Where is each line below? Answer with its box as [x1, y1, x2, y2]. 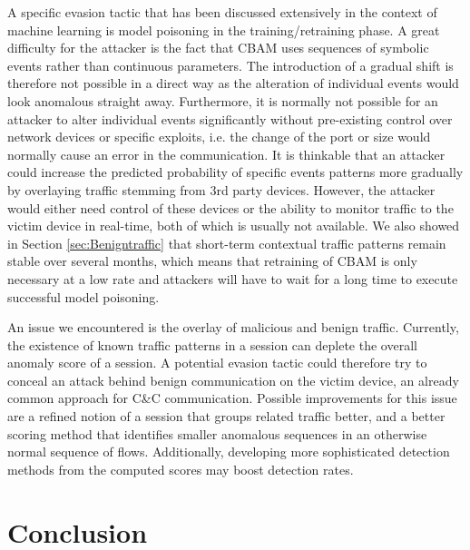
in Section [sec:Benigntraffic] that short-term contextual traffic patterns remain [7, 233, 446, 252]
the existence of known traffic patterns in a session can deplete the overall [7, 335, 417, 354]
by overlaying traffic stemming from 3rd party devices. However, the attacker [7, 180, 436, 199]
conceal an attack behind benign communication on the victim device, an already [7, 370, 459, 389]
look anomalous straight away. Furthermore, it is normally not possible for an [7, 91, 438, 110]
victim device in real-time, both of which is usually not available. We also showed [7, 216, 460, 235]
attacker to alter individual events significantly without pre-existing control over [7, 109, 453, 128]
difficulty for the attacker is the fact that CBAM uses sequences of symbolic [7, 38, 429, 57]
